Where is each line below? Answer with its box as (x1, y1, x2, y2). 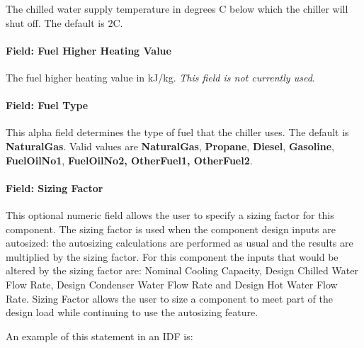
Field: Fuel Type (6, 98, 89, 113)
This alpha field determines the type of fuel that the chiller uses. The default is (6, 125, 349, 140)
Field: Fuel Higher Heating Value (6, 43, 171, 57)
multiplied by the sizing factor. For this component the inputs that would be (6, 249, 339, 264)
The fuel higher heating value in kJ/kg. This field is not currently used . (6, 69, 315, 84)
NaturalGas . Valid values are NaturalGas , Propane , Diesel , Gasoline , (6, 138, 334, 153)
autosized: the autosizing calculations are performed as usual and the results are (6, 235, 353, 250)
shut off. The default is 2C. (6, 15, 123, 30)
